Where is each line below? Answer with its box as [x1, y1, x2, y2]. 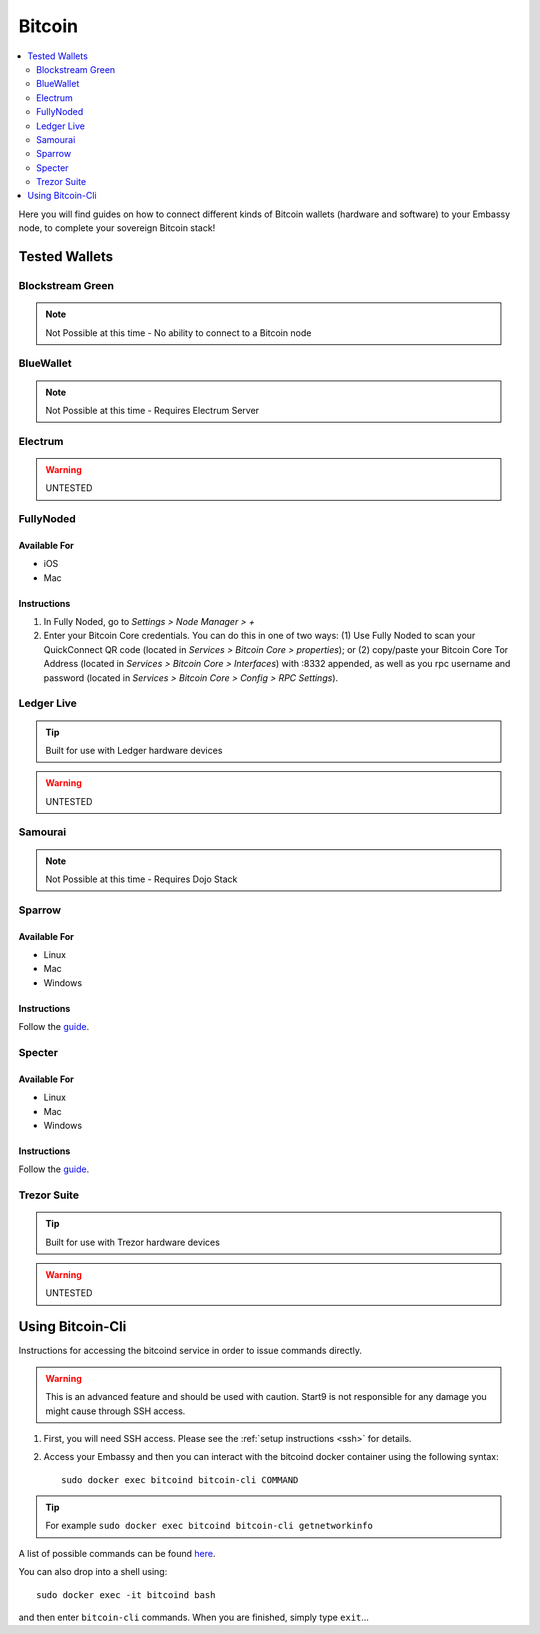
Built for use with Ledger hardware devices [45, 744, 223, 756]
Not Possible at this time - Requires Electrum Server [45, 404, 260, 416]
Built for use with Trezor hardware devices [45, 1236, 220, 1248]
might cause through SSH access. [45, 1405, 186, 1417]
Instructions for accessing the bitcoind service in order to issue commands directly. [18, 1345, 362, 1357]
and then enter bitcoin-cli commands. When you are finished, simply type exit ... [18, 1611, 370, 1624]
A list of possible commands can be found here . [18, 1547, 216, 1559]
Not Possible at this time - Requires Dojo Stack [45, 873, 238, 885]
